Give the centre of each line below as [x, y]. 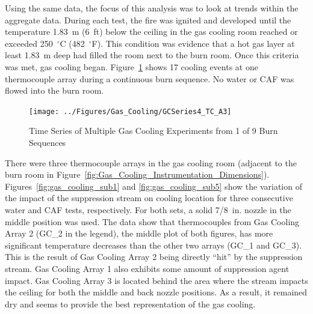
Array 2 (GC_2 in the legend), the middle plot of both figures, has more [139, 233]
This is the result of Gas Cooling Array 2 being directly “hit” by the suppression [154, 257]
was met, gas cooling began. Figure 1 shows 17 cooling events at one [132, 66]
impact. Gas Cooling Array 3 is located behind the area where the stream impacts [156, 280]
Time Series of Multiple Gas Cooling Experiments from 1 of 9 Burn [153, 131]
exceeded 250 [29, 43]
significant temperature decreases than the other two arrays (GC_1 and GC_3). [153, 245]
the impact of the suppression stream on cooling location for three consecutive [149, 198]
